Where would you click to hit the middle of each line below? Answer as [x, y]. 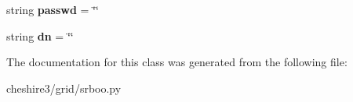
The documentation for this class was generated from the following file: [177, 62]
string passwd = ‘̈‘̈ [53, 9]
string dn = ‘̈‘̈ [40, 35]
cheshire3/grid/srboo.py [64, 88]
